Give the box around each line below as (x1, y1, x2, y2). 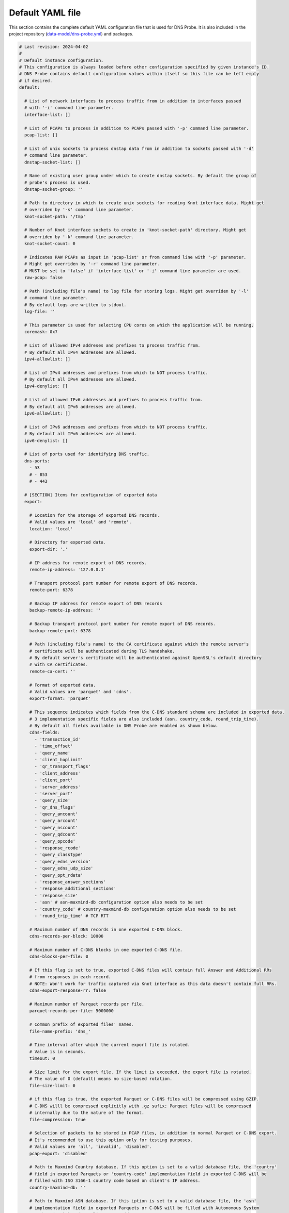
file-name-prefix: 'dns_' (29, 1029, 91, 1034)
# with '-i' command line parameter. (24, 105, 114, 111)
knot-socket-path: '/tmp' (24, 213, 86, 219)
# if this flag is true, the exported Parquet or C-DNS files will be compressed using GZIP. (29, 1097, 259, 1102)
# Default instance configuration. (19, 57, 104, 63)
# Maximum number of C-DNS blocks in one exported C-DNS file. (29, 947, 183, 952)
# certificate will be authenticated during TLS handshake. (29, 648, 175, 654)
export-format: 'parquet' (29, 696, 91, 701)
